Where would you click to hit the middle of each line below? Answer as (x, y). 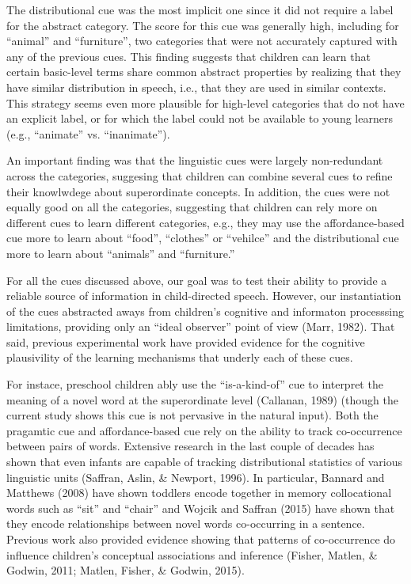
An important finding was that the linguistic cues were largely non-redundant (195, 160)
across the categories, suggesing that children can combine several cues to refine (200, 175)
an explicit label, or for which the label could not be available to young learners (200, 118)
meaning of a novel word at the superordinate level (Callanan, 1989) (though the (202, 399)
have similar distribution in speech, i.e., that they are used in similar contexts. (196, 87)
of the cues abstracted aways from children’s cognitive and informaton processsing (205, 311)
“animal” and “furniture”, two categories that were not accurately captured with (202, 41)
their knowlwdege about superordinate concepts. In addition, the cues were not (198, 191)
